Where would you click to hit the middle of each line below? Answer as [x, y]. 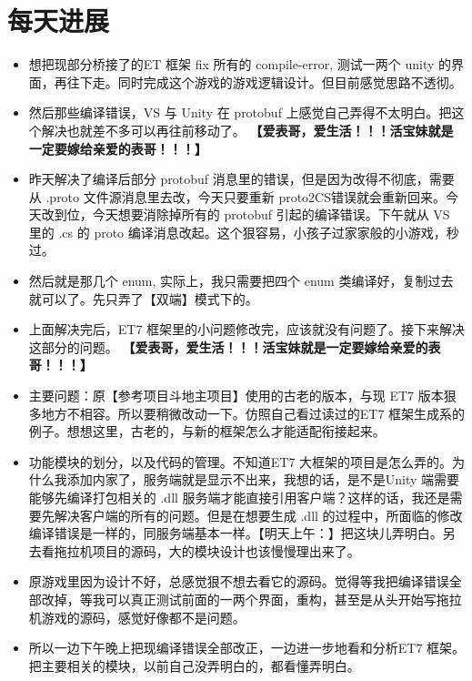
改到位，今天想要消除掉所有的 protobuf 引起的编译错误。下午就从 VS [246, 214]
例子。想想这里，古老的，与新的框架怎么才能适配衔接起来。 [207, 431]
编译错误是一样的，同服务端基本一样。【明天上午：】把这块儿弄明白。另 [242, 533]
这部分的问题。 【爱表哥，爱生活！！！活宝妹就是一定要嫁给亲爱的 [228, 346]
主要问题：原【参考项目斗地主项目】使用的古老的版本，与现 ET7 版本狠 [242, 396]
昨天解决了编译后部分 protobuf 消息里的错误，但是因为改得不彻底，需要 [241, 179]
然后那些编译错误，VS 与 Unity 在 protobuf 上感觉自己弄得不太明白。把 [240, 112]
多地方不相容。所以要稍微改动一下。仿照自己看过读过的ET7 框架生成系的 [247, 413]
